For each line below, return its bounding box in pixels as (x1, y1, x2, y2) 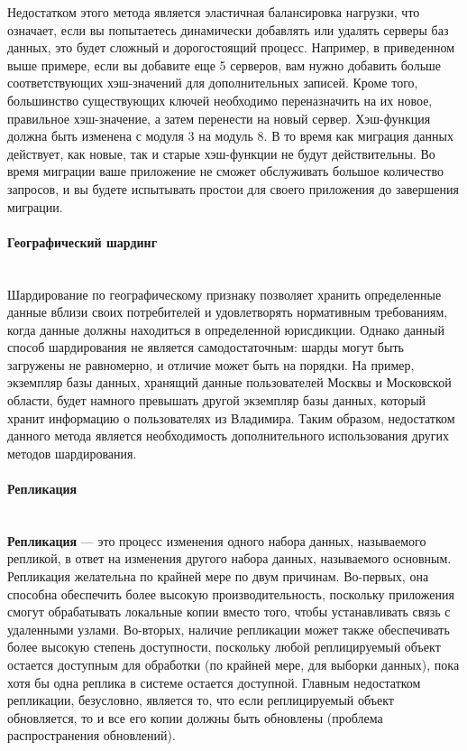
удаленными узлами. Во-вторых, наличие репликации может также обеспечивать (7, 619, 450, 638)
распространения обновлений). (7, 726, 176, 745)
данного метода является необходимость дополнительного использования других (7, 426, 450, 445)
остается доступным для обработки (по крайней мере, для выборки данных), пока (7, 655, 460, 673)
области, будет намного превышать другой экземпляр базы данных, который (7, 391, 426, 410)
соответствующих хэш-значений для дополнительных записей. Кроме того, (7, 73, 418, 92)
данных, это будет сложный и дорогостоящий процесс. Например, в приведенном (7, 38, 455, 57)
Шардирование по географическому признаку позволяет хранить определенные (7, 284, 442, 303)
